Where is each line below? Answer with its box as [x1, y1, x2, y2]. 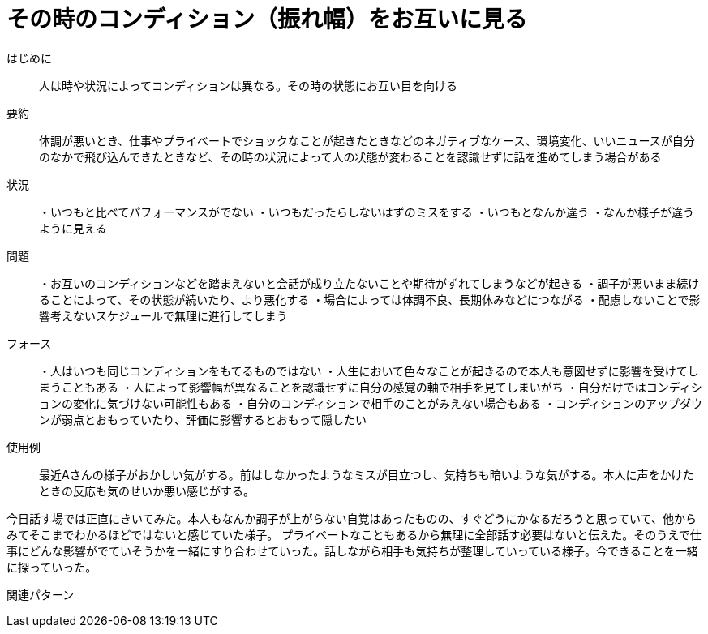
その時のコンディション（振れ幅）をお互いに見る [6, 6, 528, 33]
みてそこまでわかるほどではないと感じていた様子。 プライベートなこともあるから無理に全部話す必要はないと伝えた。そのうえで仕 [6, 527, 702, 542]
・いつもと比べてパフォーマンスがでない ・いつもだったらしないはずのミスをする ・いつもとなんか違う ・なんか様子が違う [39, 204, 694, 219]
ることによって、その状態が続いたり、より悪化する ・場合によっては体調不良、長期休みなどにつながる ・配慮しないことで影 [39, 292, 701, 306]
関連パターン [6, 587, 75, 602]
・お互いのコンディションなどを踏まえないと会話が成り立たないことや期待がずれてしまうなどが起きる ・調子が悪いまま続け [39, 276, 700, 290]
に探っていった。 [6, 559, 97, 574]
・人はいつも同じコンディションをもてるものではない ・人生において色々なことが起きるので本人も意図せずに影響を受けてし [39, 363, 699, 378]
